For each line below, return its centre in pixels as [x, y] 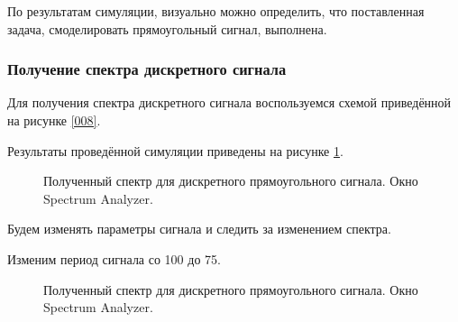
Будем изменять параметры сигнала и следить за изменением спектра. [199, 229]
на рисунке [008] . [54, 120]
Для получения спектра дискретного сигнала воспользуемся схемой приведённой [229, 102]
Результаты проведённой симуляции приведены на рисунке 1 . [175, 150]
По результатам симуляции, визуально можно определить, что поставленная [216, 11]
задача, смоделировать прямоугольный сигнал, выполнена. [167, 28]
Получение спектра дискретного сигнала [147, 69]
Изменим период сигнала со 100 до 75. [114, 258]
